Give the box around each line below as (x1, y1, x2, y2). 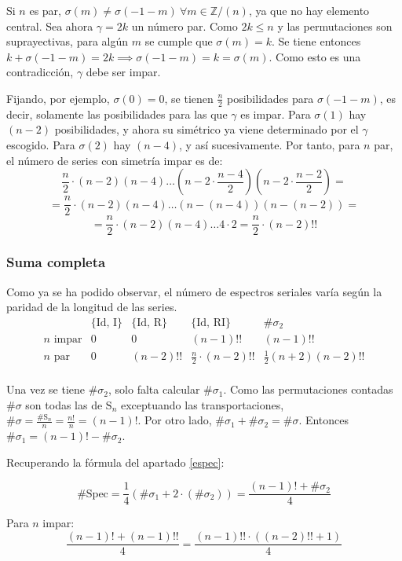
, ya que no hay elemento (248, 2, 370, 18)
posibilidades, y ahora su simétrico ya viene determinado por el (54, 121, 359, 137)
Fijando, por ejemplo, (6, 90, 110, 106)
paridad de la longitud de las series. (6, 299, 177, 315)
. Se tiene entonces (272, 33, 361, 49)
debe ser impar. (86, 64, 161, 80)
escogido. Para (6, 136, 75, 152)
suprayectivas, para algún (6, 33, 129, 49)
